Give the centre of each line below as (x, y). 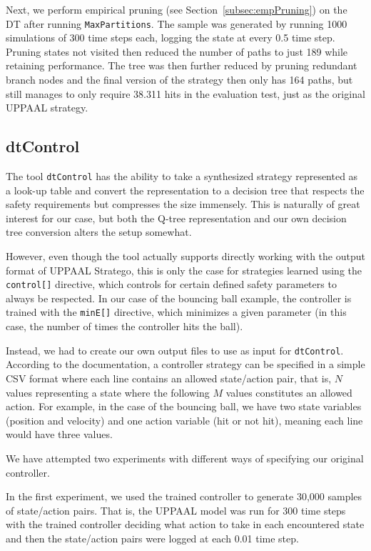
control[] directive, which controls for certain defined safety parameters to (171, 284)
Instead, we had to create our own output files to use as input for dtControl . (175, 350)
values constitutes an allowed (289, 392)
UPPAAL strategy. (47, 108)
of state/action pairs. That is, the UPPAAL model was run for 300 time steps (176, 510)
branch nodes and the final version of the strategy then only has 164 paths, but (179, 80)
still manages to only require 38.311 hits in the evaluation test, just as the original (185, 93)
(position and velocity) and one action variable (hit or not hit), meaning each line (184, 420)
